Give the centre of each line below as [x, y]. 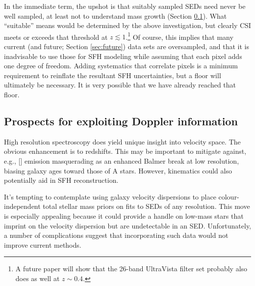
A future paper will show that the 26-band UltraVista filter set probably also [131, 269]
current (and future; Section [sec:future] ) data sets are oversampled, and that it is [127, 46]
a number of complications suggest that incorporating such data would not [116, 235]
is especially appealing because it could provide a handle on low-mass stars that [124, 215]
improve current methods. [43, 244]
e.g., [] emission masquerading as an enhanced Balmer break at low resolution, [122, 160]
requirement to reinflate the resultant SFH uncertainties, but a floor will [113, 75]
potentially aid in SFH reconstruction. [61, 180]
